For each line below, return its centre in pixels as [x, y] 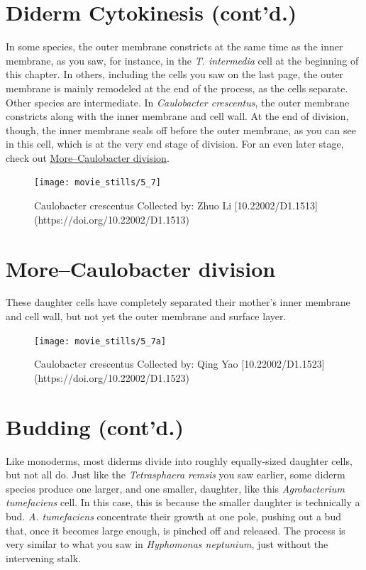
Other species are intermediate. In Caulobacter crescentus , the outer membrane [178, 102]
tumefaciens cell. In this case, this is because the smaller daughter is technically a [183, 502]
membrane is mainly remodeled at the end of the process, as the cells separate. [177, 88]
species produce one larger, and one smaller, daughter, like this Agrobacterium [175, 488]
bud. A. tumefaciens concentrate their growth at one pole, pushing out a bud [173, 516]
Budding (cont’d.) [95, 426]
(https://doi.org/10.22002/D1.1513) [112, 219]
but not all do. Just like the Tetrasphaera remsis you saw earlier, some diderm [176, 475]
